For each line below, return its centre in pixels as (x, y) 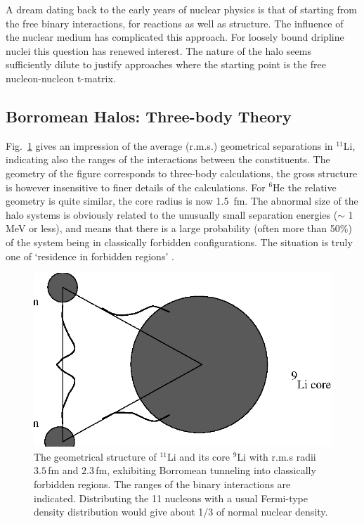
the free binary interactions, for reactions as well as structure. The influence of (175, 23)
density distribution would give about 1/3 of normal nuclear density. (181, 512)
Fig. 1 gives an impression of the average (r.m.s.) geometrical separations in (169, 145)
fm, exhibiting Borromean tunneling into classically (206, 470)
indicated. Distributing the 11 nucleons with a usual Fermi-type (171, 498)
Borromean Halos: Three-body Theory (149, 116)
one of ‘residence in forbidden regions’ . (90, 256)
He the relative (305, 187)
